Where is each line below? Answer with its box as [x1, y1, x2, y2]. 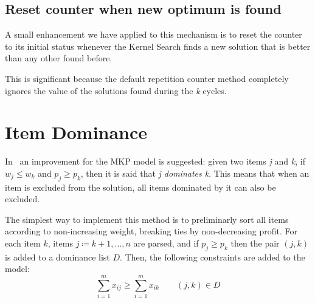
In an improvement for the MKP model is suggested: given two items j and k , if [5, 155, 305, 168]
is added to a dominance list [5, 250, 110, 263]
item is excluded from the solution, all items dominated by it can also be [5, 180, 276, 193]
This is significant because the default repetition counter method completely [5, 72, 289, 84]
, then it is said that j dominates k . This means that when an [80, 166, 310, 179]
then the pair [230, 237, 280, 250]
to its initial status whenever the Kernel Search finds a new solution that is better [5, 39, 311, 52]
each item [5, 237, 41, 250]
